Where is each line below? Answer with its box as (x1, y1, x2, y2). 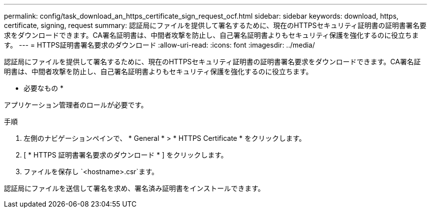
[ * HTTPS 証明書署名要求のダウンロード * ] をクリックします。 (24, 151, 228, 159)
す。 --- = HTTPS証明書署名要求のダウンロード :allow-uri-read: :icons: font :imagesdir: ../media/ (4, 41, 315, 49)
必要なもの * (24, 84, 63, 92)
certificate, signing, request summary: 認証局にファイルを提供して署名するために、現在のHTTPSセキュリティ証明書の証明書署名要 (4, 21, 427, 29)
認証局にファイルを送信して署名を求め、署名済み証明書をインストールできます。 (4, 184, 265, 192)
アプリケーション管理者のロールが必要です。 (4, 101, 148, 109)
